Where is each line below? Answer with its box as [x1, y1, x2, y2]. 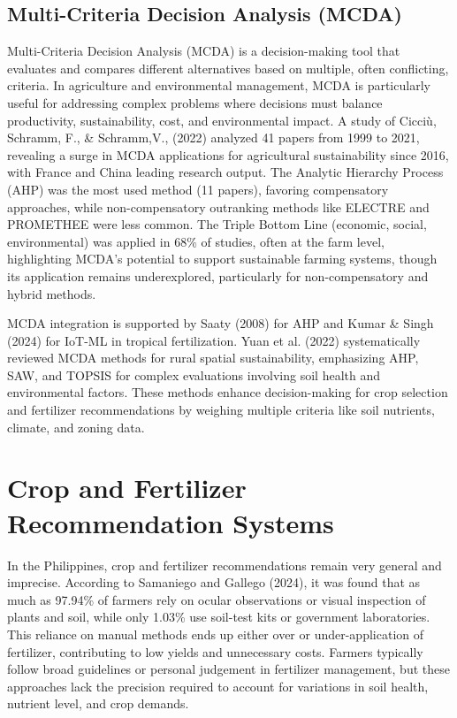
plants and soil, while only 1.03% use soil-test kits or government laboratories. [7, 607, 430, 626]
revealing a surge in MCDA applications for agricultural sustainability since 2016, [7, 145, 449, 164]
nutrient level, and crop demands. [7, 694, 189, 713]
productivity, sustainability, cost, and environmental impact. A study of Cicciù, [7, 111, 437, 129]
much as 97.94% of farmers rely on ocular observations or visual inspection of [7, 590, 426, 608]
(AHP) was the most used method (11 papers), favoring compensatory [7, 179, 389, 198]
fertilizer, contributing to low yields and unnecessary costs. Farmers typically [7, 642, 423, 661]
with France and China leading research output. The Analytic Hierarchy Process [7, 163, 444, 181]
